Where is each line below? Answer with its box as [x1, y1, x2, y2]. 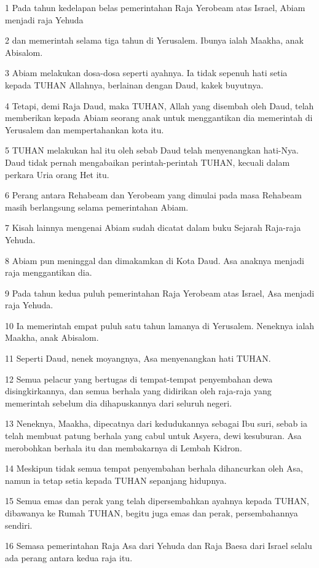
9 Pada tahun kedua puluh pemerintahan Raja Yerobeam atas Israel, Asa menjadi [5, 286, 315, 299]
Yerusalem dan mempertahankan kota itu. [5, 123, 164, 136]
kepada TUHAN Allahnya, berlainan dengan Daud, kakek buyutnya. [5, 78, 264, 91]
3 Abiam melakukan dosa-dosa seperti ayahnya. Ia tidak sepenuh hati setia [5, 66, 288, 79]
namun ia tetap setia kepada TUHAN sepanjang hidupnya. [5, 473, 227, 486]
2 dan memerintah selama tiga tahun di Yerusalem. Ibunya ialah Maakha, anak [5, 34, 304, 47]
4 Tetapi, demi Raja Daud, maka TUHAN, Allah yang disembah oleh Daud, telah [5, 99, 314, 112]
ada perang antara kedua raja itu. [5, 551, 133, 564]
